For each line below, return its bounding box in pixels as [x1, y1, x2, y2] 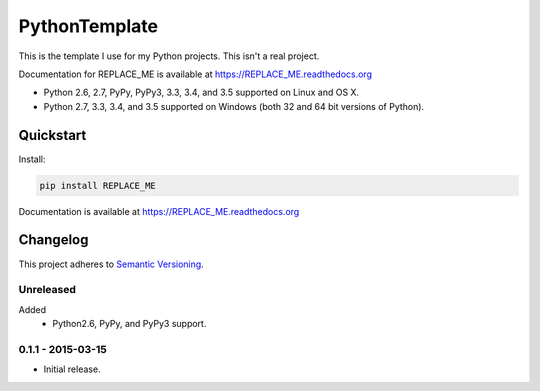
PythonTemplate [18, 15, 159, 37]
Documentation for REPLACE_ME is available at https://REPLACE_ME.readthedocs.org [18, 68, 372, 80]
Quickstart [18, 126, 87, 144]
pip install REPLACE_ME [39, 180, 157, 191]
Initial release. [43, 363, 101, 375]
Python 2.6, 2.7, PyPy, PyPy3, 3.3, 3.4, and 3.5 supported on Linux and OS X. [43, 86, 360, 99]
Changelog [18, 231, 89, 249]
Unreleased [18, 283, 77, 297]
